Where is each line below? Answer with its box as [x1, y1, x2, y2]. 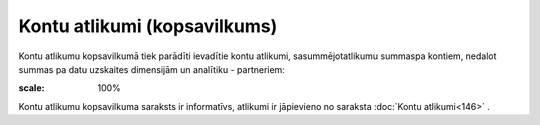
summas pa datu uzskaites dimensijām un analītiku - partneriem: [18, 63, 285, 75]
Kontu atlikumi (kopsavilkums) [18, 15, 278, 37]
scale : [18, 82, 45, 94]
